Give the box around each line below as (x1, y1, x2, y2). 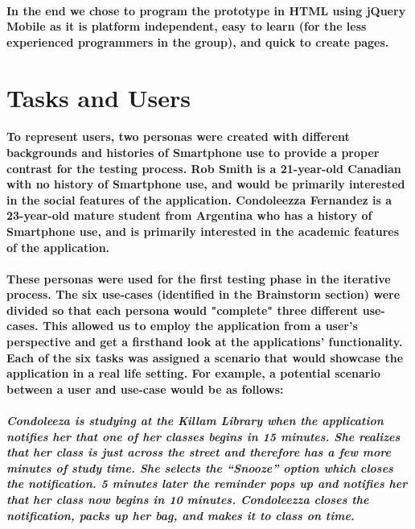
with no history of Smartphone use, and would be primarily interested (6, 176, 405, 192)
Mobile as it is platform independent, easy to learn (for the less (6, 18, 367, 35)
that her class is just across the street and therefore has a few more (6, 444, 391, 461)
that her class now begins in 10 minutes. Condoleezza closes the (6, 491, 369, 507)
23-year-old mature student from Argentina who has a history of (6, 207, 372, 224)
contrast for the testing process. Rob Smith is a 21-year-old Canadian (6, 159, 401, 176)
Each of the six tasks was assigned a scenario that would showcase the (6, 349, 404, 366)
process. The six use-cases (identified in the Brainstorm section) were (6, 286, 401, 303)
